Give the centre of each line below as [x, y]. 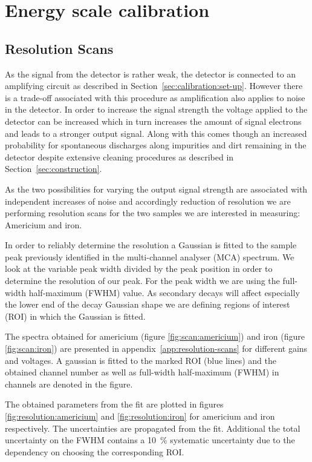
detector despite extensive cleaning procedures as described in [119, 157]
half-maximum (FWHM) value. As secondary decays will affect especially [164, 292]
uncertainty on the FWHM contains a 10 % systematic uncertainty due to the [150, 440]
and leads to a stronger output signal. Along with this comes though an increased [156, 133]
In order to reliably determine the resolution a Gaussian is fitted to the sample [151, 245]
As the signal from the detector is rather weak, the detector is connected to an [151, 74]
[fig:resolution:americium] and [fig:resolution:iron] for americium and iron [140, 416]
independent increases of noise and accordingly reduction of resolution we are [148, 201]
